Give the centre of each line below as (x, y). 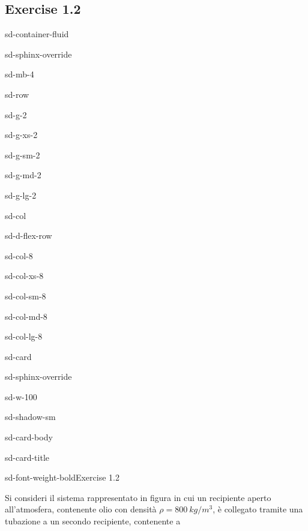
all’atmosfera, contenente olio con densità (81, 509)
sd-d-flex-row (29, 235)
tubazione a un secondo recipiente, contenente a (93, 521)
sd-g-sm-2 (23, 154)
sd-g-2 (16, 114)
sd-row (17, 94)
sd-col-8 (19, 255)
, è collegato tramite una (258, 509)
